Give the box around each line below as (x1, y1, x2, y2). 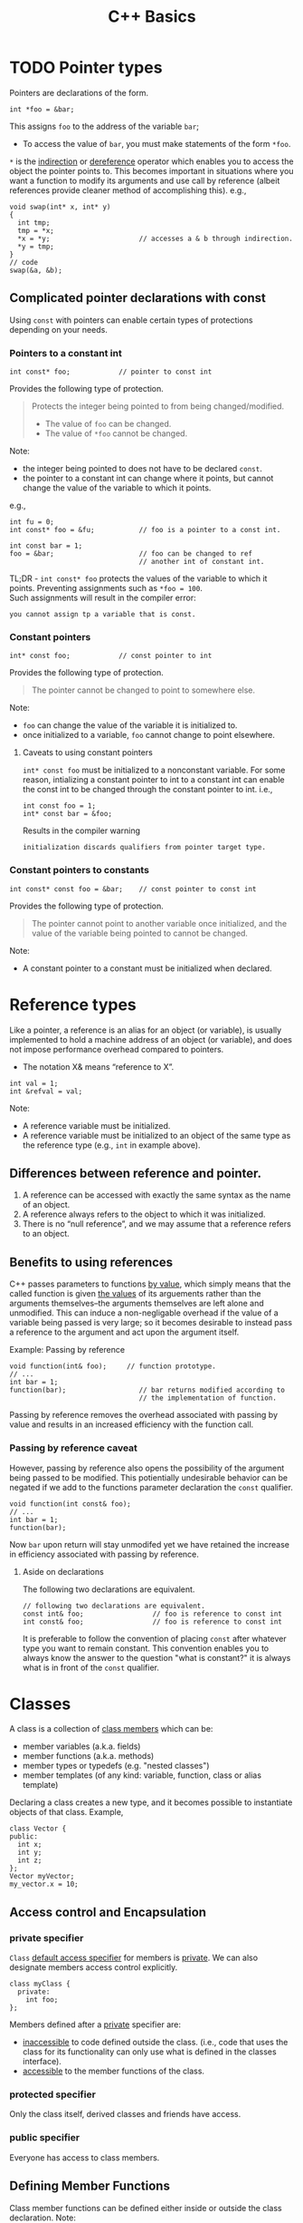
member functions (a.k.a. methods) (22, 1751, 155, 1762)
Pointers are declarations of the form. (9, 87, 149, 98)
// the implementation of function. (138, 1393, 278, 1403)
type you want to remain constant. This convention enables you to (22, 1643, 270, 1654)
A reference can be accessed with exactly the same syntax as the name (22, 1189, 291, 1200)
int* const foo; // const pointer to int (9, 651, 213, 661)
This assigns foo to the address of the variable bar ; (9, 121, 199, 131)
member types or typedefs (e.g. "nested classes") (22, 1761, 210, 1772)
